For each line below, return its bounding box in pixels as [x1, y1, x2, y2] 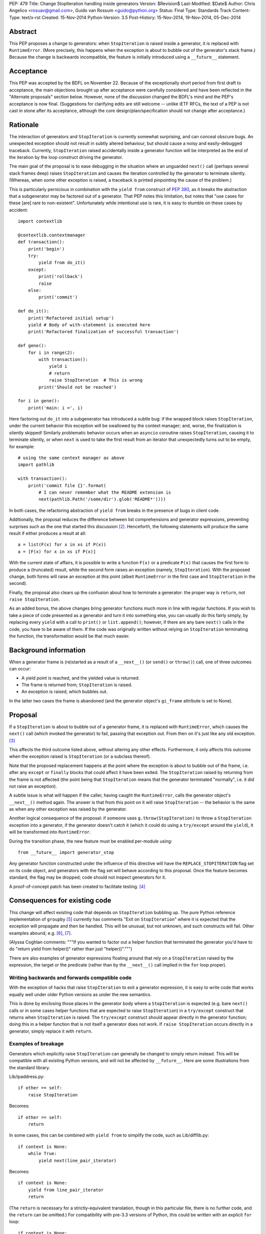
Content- [232, 7, 251, 13]
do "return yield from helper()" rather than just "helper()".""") [9, 946, 133, 952]
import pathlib [18, 462, 55, 467]
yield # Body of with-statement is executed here [28, 322, 150, 328]
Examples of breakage [9, 1041, 64, 1047]
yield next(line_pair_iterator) [38, 1157, 117, 1163]
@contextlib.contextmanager [18, 232, 86, 238]
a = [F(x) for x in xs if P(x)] [18, 548, 96, 554]
